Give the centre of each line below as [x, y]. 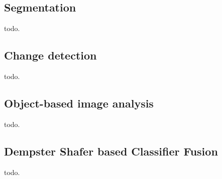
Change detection [50, 55]
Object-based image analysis [79, 103]
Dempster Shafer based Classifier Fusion [111, 151]
